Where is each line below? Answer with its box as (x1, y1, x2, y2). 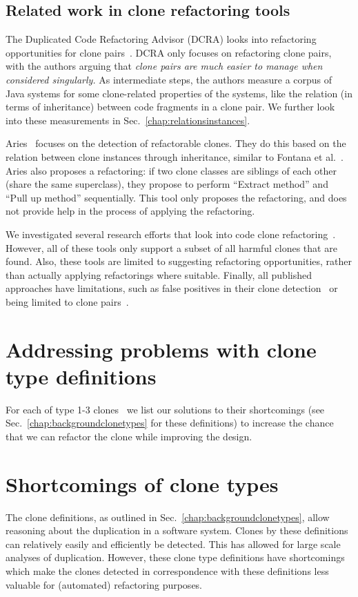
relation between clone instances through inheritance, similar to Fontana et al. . (6, 149, 344, 164)
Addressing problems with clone (6, 335, 317, 363)
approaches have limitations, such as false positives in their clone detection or (6, 281, 338, 295)
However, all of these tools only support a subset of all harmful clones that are (6, 240, 337, 255)
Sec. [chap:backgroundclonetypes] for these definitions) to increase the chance (6, 415, 334, 430)
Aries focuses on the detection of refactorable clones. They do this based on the (6, 136, 346, 150)
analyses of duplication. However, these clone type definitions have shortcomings (6, 550, 345, 565)
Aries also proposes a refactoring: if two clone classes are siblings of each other (6, 163, 337, 177)
